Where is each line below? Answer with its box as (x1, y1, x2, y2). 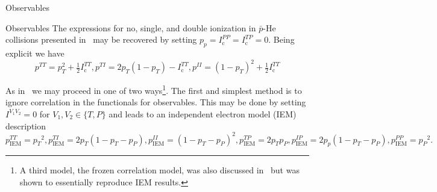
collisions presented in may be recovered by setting (5, 33, 197, 46)
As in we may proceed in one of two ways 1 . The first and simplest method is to (5, 82, 302, 96)
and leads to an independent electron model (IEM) (108, 107, 297, 120)
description (5, 119, 46, 132)
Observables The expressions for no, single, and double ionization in (5, 21, 256, 34)
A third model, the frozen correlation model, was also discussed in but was (19, 164, 300, 176)
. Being (268, 33, 295, 46)
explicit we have (5, 46, 64, 59)
